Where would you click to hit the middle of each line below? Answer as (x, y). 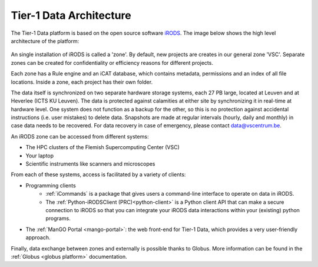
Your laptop (40, 156)
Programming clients (51, 185)
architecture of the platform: (45, 41)
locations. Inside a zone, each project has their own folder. (82, 82)
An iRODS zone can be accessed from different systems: (80, 136)
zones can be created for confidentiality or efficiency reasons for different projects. (112, 62)
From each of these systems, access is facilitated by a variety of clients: (98, 174)
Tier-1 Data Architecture (71, 15)
